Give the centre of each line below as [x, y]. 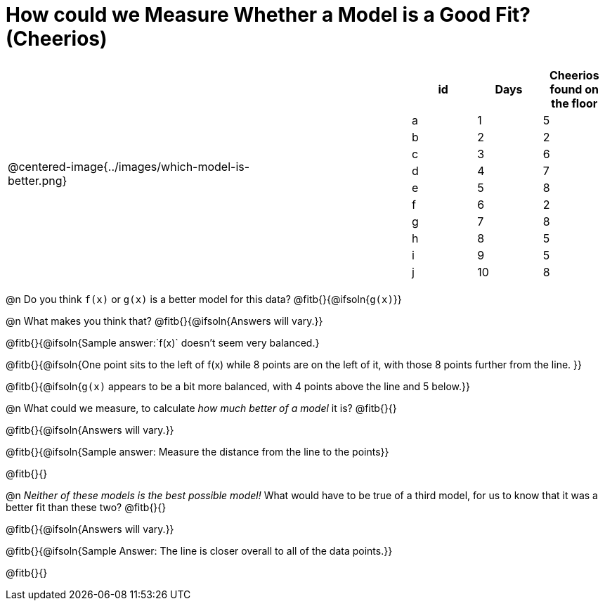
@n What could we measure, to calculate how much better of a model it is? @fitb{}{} [201, 408]
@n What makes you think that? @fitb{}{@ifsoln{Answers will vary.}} [164, 321]
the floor [574, 103]
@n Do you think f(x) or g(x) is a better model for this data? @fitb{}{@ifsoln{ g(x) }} [204, 299]
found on [574, 89]
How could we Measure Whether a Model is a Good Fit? [268, 15]
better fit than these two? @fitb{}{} [86, 507]
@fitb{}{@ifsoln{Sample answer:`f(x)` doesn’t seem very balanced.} [163, 342]
